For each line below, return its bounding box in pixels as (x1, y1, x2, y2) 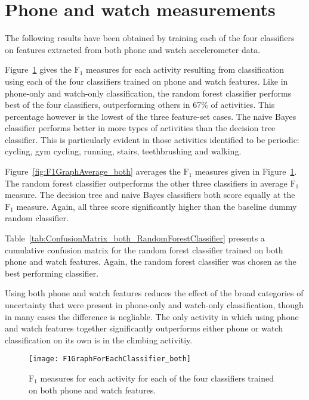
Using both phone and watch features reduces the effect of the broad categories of (5, 287, 304, 299)
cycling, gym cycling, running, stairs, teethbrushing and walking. (5, 145, 242, 157)
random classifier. (5, 212, 69, 224)
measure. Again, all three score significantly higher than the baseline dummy (16, 200, 297, 212)
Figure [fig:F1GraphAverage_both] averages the (5, 165, 181, 178)
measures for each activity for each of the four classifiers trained (40, 372, 274, 385)
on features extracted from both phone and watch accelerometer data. (5, 43, 261, 55)
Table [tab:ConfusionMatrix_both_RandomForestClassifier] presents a (5, 232, 265, 244)
